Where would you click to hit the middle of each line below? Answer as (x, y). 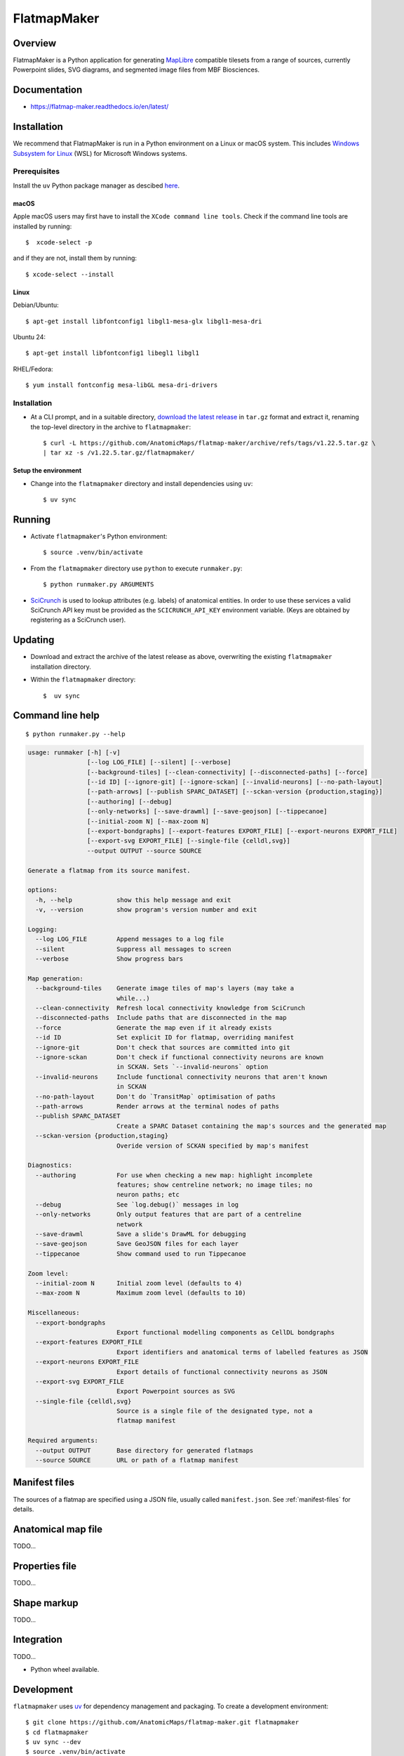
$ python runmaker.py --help (75, 734)
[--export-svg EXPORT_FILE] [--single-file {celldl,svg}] (189, 841)
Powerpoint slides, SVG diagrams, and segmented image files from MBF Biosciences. (136, 70)
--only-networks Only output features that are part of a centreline (168, 1214)
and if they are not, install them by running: (75, 258)
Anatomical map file (58, 1529)
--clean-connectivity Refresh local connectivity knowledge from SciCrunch (170, 1008)
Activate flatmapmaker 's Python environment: (99, 537)
